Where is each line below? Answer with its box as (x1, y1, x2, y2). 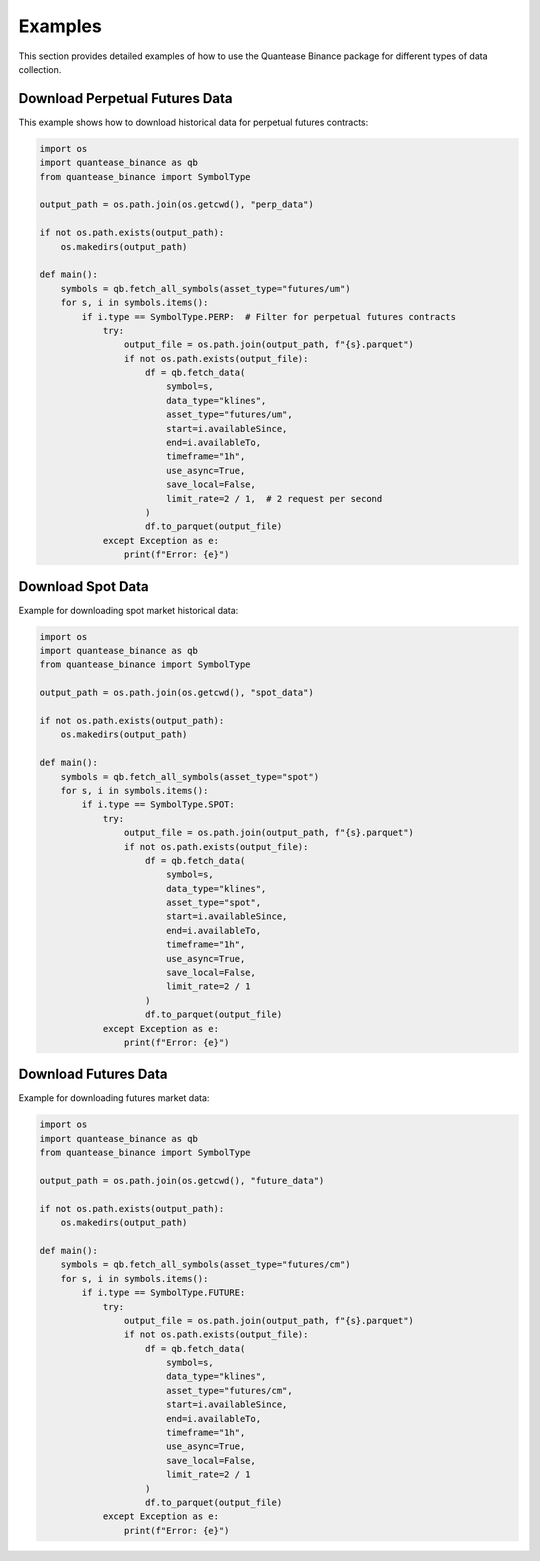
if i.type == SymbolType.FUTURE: (81, 1287, 246, 1299)
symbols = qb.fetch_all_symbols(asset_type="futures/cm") (60, 1259, 351, 1270)
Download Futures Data (18, 1066, 168, 1083)
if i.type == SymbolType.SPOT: (81, 799, 235, 810)
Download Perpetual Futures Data (18, 90, 233, 107)
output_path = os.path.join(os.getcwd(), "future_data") (39, 1175, 325, 1187)
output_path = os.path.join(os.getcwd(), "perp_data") (39, 199, 314, 210)
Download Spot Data (18, 578, 149, 595)
